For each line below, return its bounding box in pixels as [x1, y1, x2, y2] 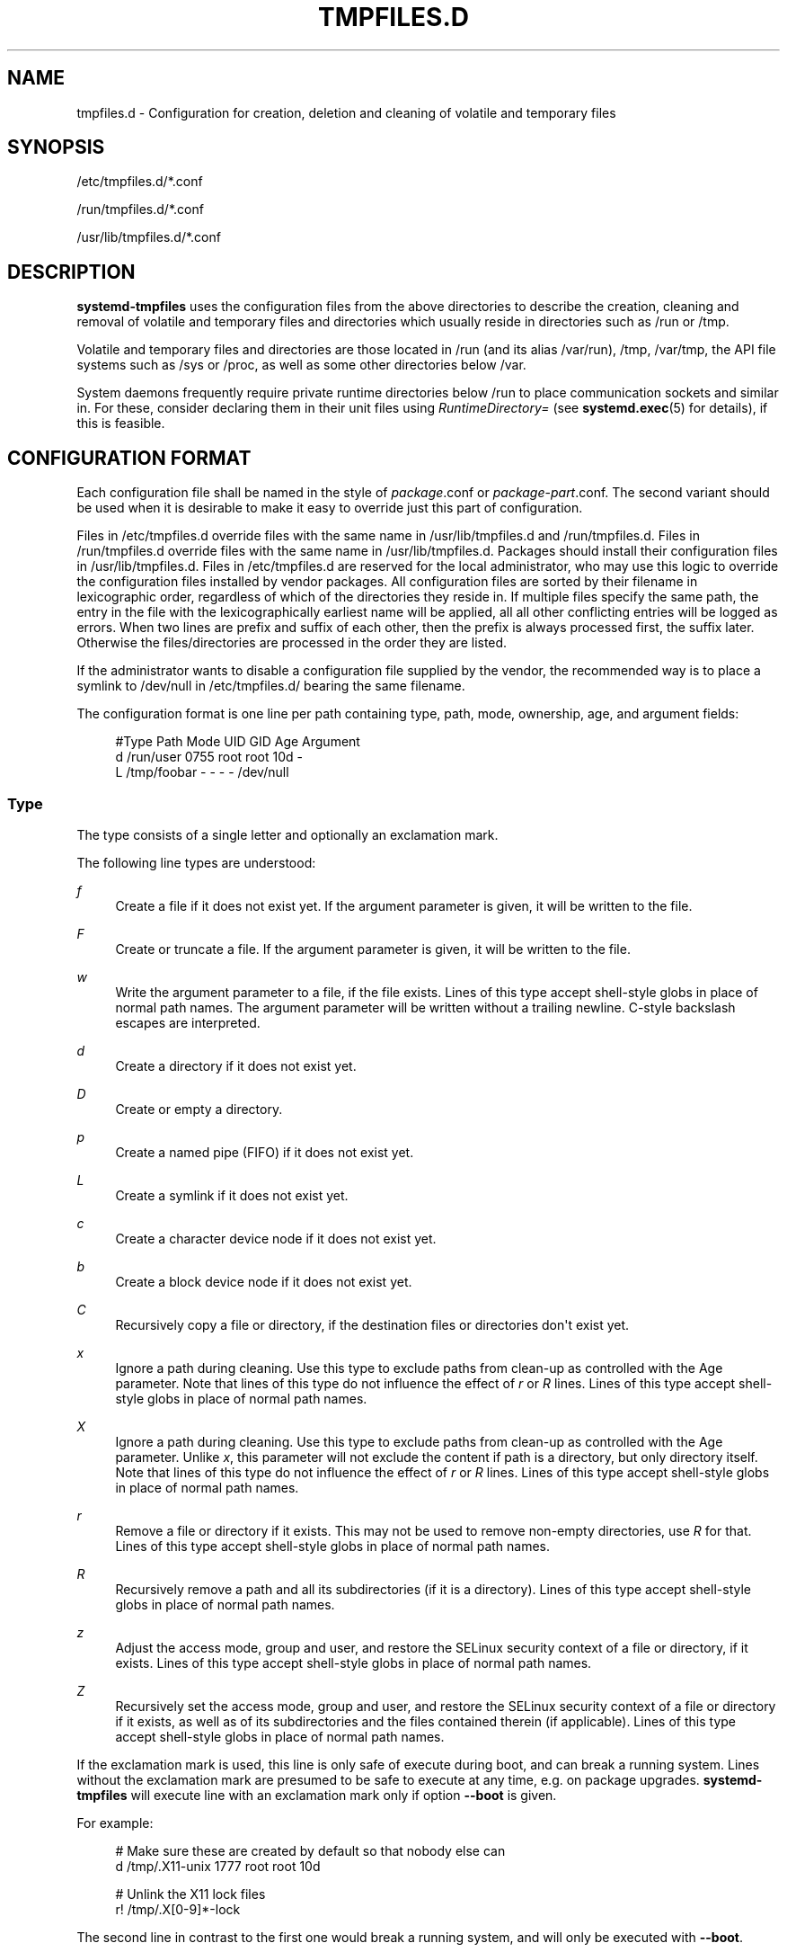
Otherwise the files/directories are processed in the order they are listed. [76, 635, 508, 651]
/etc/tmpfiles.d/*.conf [76, 174, 203, 190]
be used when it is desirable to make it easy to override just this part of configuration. [76, 500, 583, 516]
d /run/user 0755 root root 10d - [115, 749, 303, 765]
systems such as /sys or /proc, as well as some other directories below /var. [76, 357, 526, 373]
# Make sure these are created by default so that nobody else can [115, 1842, 506, 1858]
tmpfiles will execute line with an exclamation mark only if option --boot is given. [76, 1787, 557, 1803]
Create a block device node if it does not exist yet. [115, 1273, 412, 1289]
